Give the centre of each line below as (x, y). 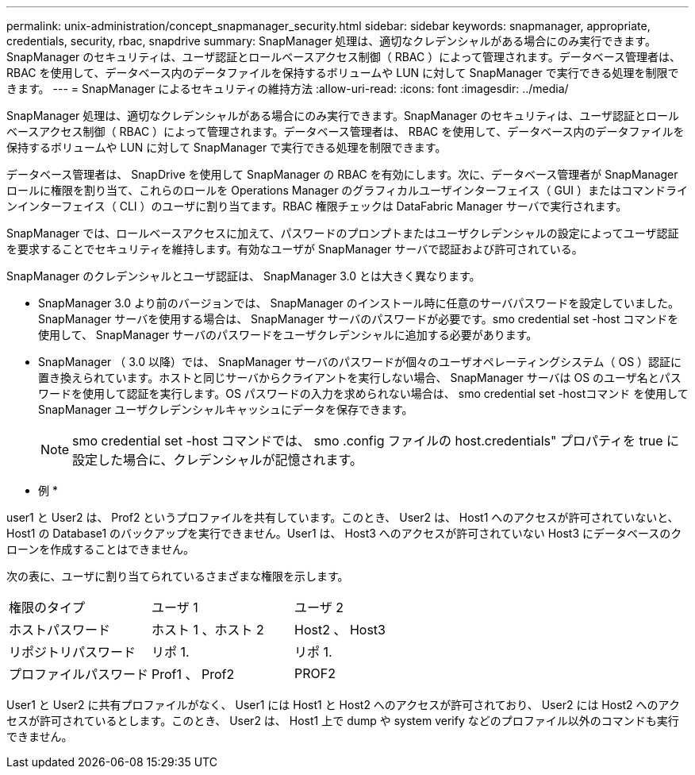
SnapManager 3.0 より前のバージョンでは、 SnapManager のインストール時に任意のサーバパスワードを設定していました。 (359, 303)
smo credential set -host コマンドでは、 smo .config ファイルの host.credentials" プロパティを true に (376, 441)
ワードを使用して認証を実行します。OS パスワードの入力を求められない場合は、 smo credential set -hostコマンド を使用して (363, 393)
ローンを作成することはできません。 (100, 549)
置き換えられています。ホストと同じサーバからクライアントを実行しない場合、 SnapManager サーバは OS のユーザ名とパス (360, 378)
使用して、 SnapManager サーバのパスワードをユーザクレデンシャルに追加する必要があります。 (288, 335)
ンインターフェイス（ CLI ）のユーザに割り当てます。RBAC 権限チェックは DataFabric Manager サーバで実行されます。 (317, 206)
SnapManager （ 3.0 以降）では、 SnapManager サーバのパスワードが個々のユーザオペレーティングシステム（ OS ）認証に (360, 362)
